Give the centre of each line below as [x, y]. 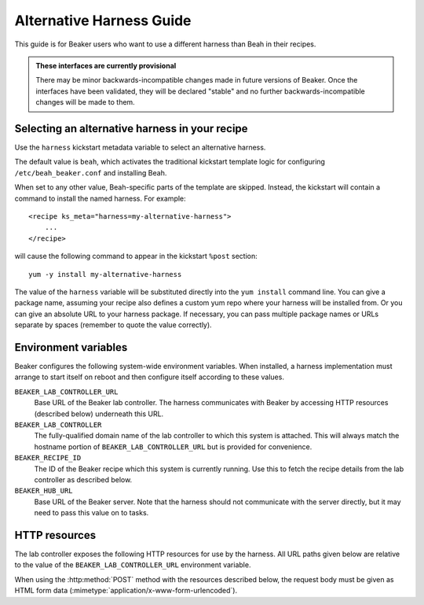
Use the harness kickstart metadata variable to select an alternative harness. [140, 148]
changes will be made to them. [85, 102]
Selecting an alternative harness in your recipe [131, 129]
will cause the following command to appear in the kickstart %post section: [136, 256]
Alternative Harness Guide [103, 20]
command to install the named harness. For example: [100, 198]
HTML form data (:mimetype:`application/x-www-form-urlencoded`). [126, 591]
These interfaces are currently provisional [106, 65]
